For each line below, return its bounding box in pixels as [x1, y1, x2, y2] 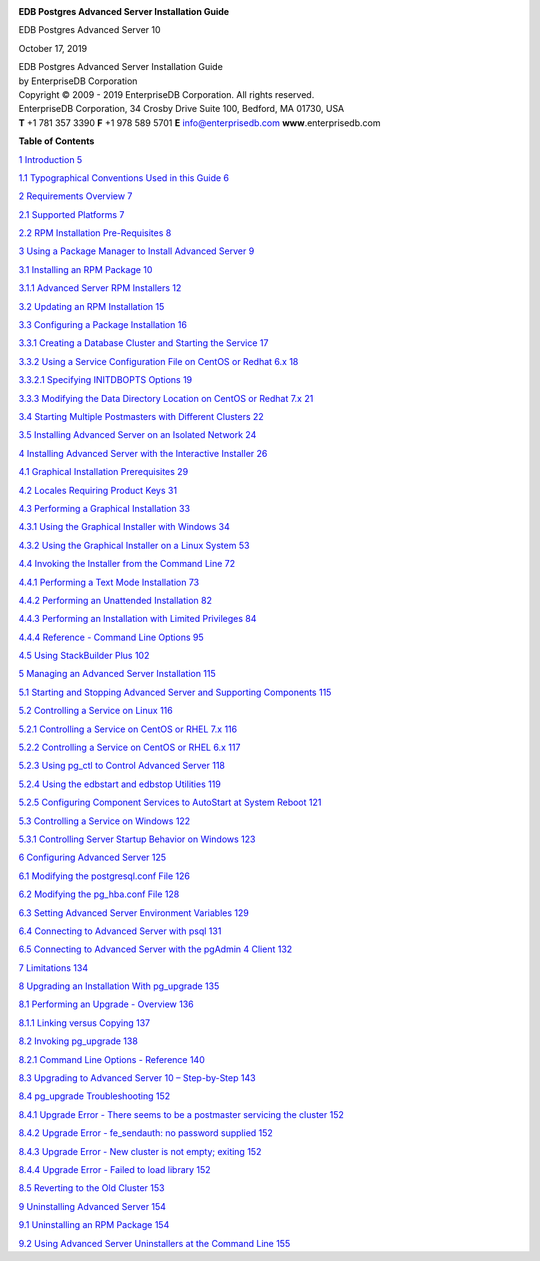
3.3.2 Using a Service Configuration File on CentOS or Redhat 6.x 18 [18, 355, 299, 367]
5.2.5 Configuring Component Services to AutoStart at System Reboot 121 [18, 796, 322, 809]
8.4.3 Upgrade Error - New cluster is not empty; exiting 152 [18, 1145, 262, 1157]
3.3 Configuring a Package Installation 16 [18, 319, 187, 331]
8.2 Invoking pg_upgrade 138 [18, 1035, 139, 1047]
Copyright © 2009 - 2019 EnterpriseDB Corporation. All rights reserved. [18, 88, 315, 100]
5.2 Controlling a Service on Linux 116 [18, 705, 174, 717]
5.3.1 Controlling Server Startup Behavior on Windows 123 [18, 833, 256, 845]
